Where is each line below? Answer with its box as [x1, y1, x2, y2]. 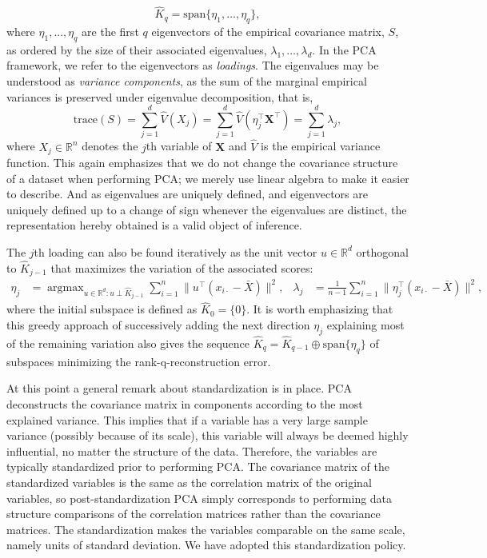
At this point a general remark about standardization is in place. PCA [6, 380, 352, 397]
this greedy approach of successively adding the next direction [6, 317, 310, 333]
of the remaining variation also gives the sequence [6, 335, 250, 352]
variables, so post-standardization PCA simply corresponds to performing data [6, 489, 393, 506]
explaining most [326, 317, 405, 333]
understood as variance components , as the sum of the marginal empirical [6, 73, 367, 89]
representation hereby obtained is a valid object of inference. [6, 217, 302, 233]
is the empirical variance [261, 138, 381, 154]
